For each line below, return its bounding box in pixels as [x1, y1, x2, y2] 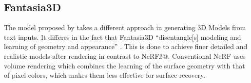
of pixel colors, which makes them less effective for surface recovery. [4, 70, 206, 80]
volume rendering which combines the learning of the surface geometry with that [4, 60, 245, 70]
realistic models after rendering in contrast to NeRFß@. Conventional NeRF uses [4, 50, 246, 61]
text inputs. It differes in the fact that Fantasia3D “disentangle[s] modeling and [4, 32, 241, 42]
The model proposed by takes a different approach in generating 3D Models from [4, 22, 246, 33]
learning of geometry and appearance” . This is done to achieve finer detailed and [4, 41, 248, 51]
